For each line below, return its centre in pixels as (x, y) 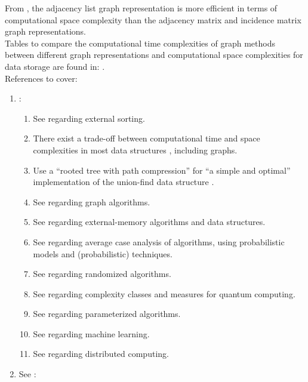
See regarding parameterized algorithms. (107, 314)
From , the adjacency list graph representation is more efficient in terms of (141, 8)
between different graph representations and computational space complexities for (154, 55)
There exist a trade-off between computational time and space (147, 138)
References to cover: (41, 78)
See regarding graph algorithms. (92, 201)
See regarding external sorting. (89, 118)
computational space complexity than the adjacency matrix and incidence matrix (153, 19)
